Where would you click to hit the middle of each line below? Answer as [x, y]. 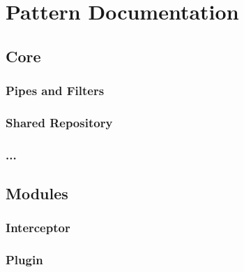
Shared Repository [59, 122]
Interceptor [38, 228]
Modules [37, 193]
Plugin [24, 260]
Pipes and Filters [55, 91]
